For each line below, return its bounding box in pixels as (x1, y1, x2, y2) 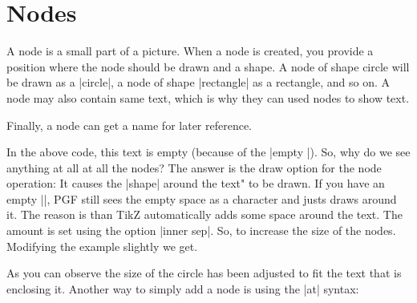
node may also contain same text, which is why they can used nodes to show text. (6, 89, 410, 106)
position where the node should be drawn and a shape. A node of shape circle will (6, 58, 410, 75)
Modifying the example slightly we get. (6, 237, 198, 254)
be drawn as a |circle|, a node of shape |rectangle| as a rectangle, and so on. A (6, 74, 390, 91)
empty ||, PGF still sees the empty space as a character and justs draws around (6, 190, 397, 207)
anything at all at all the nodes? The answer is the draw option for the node (6, 159, 382, 176)
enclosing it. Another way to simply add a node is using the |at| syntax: (6, 280, 359, 297)
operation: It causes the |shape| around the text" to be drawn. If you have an (6, 175, 385, 192)
